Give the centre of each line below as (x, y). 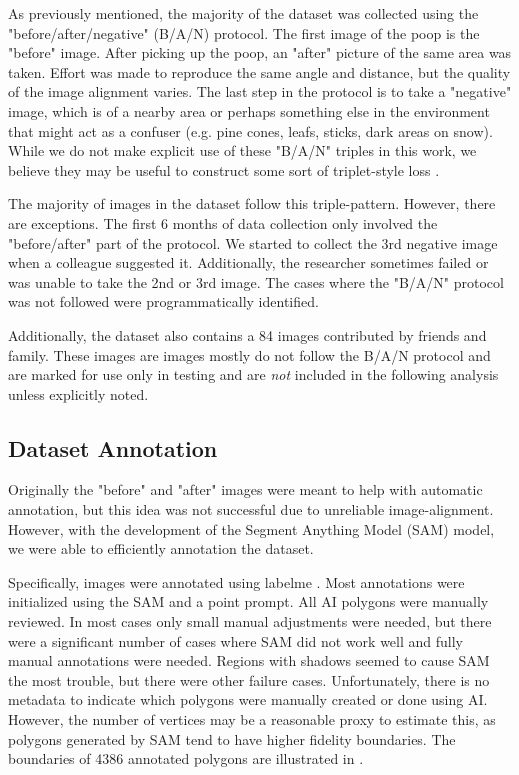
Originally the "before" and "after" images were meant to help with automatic (245, 489)
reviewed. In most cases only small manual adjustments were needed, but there (250, 621)
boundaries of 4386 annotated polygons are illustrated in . (186, 758)
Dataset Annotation (113, 447)
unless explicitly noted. (78, 393)
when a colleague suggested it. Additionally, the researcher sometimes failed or (248, 262)
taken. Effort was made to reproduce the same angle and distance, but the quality (259, 71)
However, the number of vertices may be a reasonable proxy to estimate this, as (252, 719)
